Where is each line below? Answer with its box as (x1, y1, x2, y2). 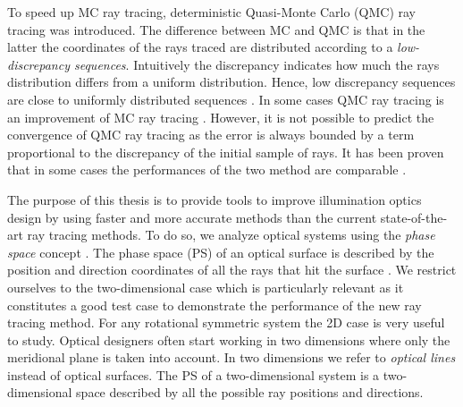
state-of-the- (380, 208, 448, 226)
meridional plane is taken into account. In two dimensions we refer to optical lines (7, 348, 456, 367)
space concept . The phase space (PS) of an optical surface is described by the (7, 242, 434, 261)
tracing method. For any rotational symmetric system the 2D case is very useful (7, 313, 445, 332)
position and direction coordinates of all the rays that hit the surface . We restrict (7, 260, 457, 279)
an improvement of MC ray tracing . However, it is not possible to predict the (7, 107, 434, 126)
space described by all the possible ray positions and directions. (76, 383, 424, 402)
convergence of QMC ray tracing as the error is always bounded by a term (7, 125, 415, 144)
